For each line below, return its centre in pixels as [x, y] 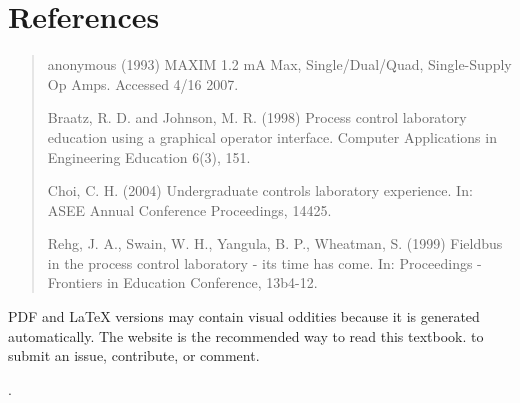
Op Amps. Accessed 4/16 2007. [143, 83]
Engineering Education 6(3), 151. [149, 156]
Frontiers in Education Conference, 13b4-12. [182, 282]
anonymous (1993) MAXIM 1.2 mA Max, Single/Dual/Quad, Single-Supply [279, 64]
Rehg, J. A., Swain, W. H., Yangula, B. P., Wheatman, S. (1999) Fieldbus [275, 243]
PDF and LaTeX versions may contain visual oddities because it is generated [244, 316]
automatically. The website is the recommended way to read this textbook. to [246, 335]
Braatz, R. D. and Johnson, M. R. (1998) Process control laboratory [257, 117]
